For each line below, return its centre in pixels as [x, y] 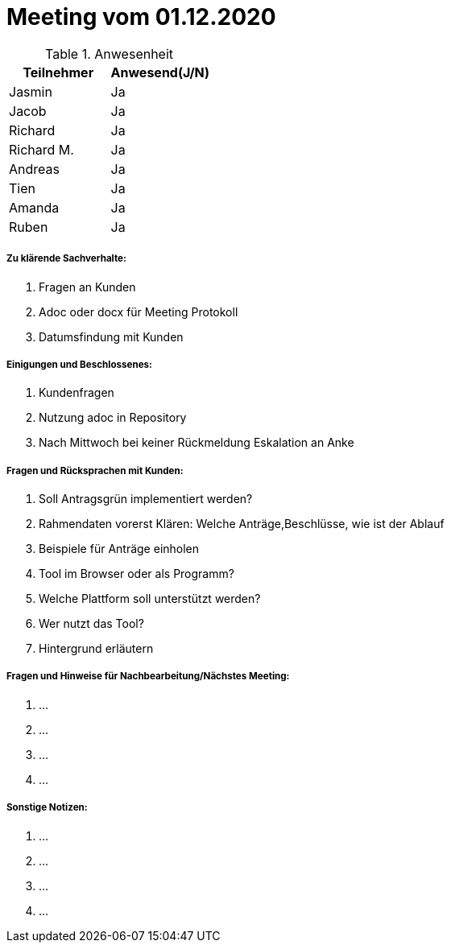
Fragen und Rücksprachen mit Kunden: [95, 470]
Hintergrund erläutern [96, 649]
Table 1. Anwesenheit [110, 54]
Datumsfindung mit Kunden [111, 336]
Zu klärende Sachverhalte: [66, 259]
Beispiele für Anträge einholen [119, 549]
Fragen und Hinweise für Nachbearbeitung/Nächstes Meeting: [148, 677]
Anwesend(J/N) [160, 72]
